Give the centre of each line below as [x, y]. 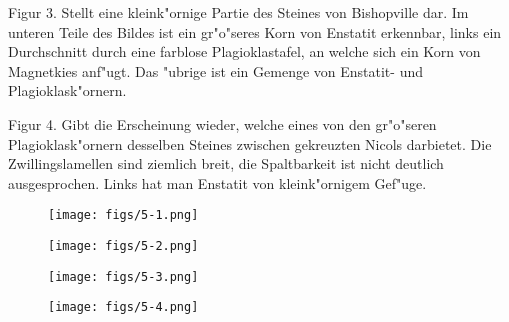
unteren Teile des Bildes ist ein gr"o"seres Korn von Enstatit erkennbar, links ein [255, 31]
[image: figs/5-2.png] [123, 246]
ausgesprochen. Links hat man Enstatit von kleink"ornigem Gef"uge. [217, 182]
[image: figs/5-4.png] [123, 307]
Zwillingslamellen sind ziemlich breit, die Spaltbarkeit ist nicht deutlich [226, 163]
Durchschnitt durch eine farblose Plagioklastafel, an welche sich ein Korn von [244, 51]
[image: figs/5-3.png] [123, 276]
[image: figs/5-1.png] [123, 215]
